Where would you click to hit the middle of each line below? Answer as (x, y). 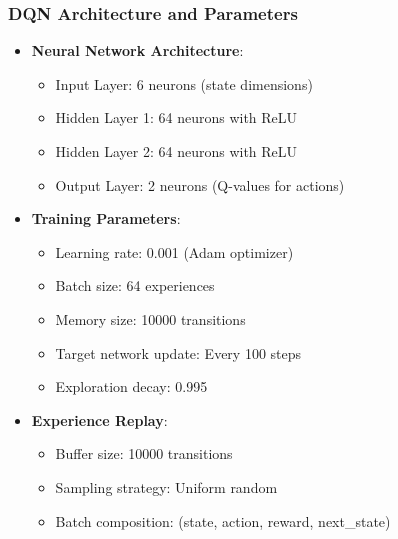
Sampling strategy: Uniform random (166, 486)
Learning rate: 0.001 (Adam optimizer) (174, 251)
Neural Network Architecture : (137, 50)
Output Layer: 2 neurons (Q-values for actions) (200, 184)
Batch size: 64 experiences (135, 285)
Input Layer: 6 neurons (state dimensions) (184, 83)
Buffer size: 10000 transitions (144, 453)
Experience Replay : (99, 419)
